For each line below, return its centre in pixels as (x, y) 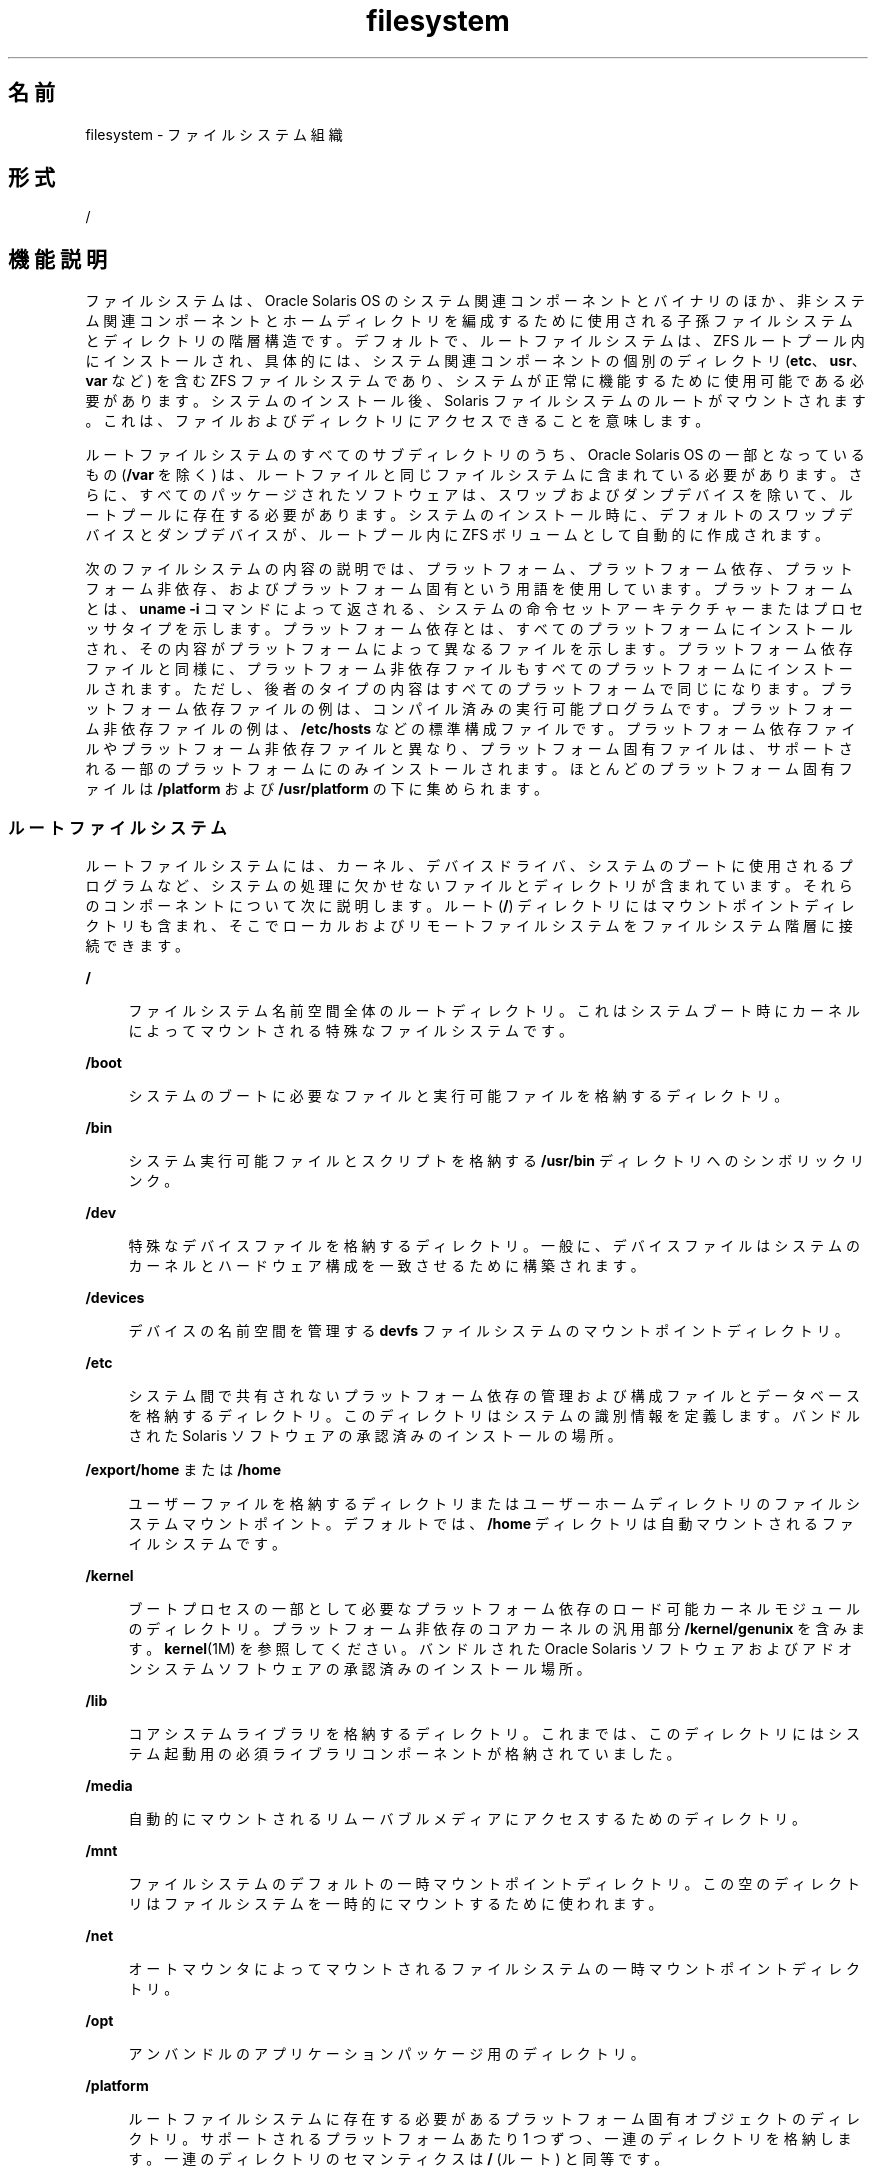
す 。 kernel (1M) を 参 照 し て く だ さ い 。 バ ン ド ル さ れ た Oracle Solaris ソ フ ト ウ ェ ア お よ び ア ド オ (490, 1649)
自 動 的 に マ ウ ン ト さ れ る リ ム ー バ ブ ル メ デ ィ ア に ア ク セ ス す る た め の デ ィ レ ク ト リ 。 (467, 1819)
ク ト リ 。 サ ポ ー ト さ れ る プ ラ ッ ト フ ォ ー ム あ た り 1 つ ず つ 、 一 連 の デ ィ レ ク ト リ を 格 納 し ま (490, 2139)
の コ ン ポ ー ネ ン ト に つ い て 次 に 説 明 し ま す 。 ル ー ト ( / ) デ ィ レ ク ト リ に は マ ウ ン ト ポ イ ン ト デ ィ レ (470, 906)
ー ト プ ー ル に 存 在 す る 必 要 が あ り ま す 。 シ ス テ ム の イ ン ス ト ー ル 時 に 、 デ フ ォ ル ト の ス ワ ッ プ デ (469, 515)
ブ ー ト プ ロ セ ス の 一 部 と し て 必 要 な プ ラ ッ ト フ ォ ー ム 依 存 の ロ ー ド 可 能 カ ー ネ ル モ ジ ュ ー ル (494, 1609)
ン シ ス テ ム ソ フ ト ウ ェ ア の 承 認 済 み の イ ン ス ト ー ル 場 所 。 (359, 1669)
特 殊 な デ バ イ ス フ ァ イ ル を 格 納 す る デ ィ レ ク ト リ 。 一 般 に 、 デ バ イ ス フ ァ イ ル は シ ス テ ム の (494, 1246)
